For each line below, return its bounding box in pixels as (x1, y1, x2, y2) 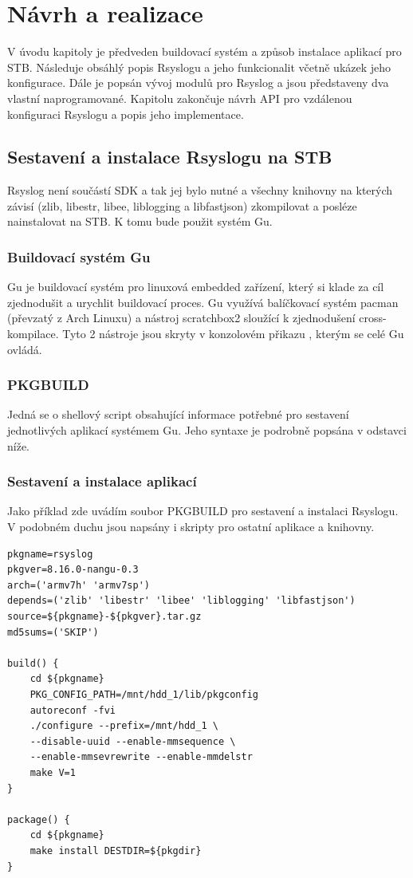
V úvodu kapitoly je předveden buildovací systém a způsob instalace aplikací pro (7, 43, 402, 60)
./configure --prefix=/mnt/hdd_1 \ (29, 720, 218, 732)
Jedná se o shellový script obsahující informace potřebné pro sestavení (7, 406, 349, 423)
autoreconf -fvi (29, 704, 116, 716)
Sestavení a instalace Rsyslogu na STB (7, 144, 332, 169)
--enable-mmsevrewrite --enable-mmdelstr (29, 751, 253, 763)
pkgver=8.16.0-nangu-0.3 (7, 564, 139, 576)
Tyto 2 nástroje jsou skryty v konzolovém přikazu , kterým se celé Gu (62, 325, 404, 342)
